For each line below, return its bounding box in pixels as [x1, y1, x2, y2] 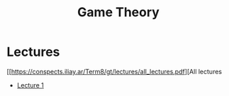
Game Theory [77, 4, 160, 20]
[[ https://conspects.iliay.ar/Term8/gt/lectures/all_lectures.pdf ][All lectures [6, 67, 223, 76]
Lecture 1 [16, 80, 44, 89]
